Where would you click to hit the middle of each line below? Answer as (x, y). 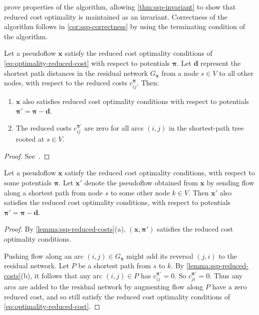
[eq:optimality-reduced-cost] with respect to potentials (87, 63)
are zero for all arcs (114, 127)
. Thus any (226, 275)
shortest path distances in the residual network (76, 73)
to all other (236, 73)
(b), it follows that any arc (62, 275)
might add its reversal (160, 255)
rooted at (30, 139)
